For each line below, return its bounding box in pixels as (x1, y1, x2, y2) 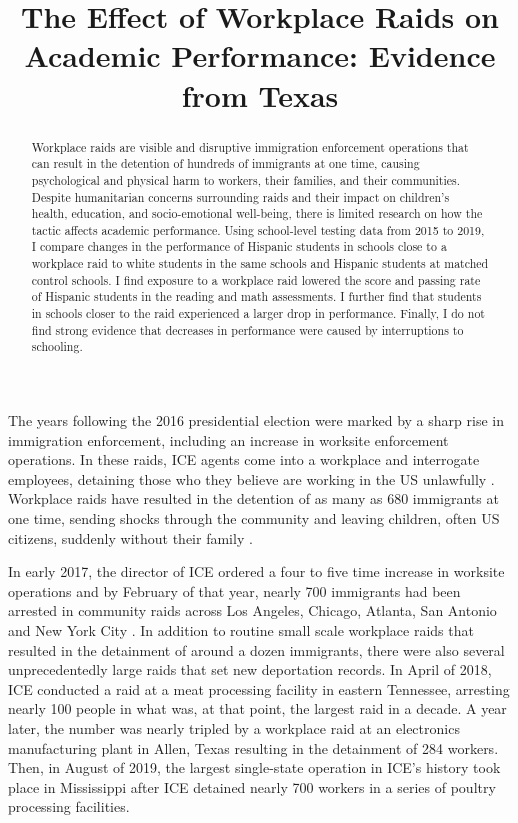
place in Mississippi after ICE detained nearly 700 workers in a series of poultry (8, 776, 496, 797)
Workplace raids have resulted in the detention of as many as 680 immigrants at (8, 488, 499, 509)
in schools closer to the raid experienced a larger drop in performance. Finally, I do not (31, 305, 485, 322)
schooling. (31, 338, 83, 355)
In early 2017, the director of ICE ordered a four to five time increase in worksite (8, 561, 505, 582)
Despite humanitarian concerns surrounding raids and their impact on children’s (31, 188, 450, 205)
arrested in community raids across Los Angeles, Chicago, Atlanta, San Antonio (8, 600, 497, 621)
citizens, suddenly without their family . (8, 527, 253, 548)
